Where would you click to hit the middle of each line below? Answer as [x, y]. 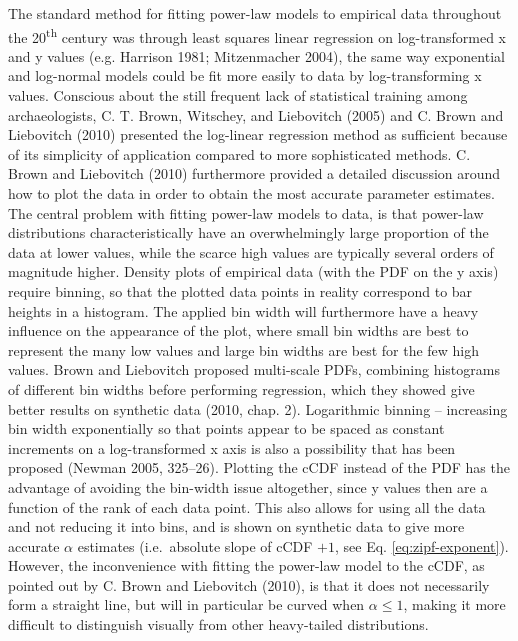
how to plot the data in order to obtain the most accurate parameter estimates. [251, 193]
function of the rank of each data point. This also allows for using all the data [247, 506]
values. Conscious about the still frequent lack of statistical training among [238, 95]
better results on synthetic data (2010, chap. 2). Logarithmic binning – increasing [258, 408]
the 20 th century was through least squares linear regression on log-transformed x [257, 35]
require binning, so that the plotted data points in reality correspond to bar [240, 290]
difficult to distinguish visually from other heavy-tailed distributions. [218, 624]
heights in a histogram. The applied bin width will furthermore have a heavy [243, 310]
